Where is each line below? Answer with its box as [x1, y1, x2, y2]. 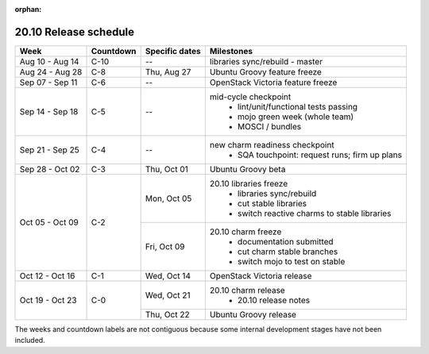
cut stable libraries [237, 198, 307, 209]
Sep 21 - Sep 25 [19, 144, 79, 155]
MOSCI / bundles [237, 121, 302, 132]
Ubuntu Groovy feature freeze [209, 66, 322, 77]
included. [14, 336, 45, 345]
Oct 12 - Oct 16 [19, 270, 75, 281]
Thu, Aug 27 [145, 66, 191, 77]
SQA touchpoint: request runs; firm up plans [237, 149, 403, 160]
